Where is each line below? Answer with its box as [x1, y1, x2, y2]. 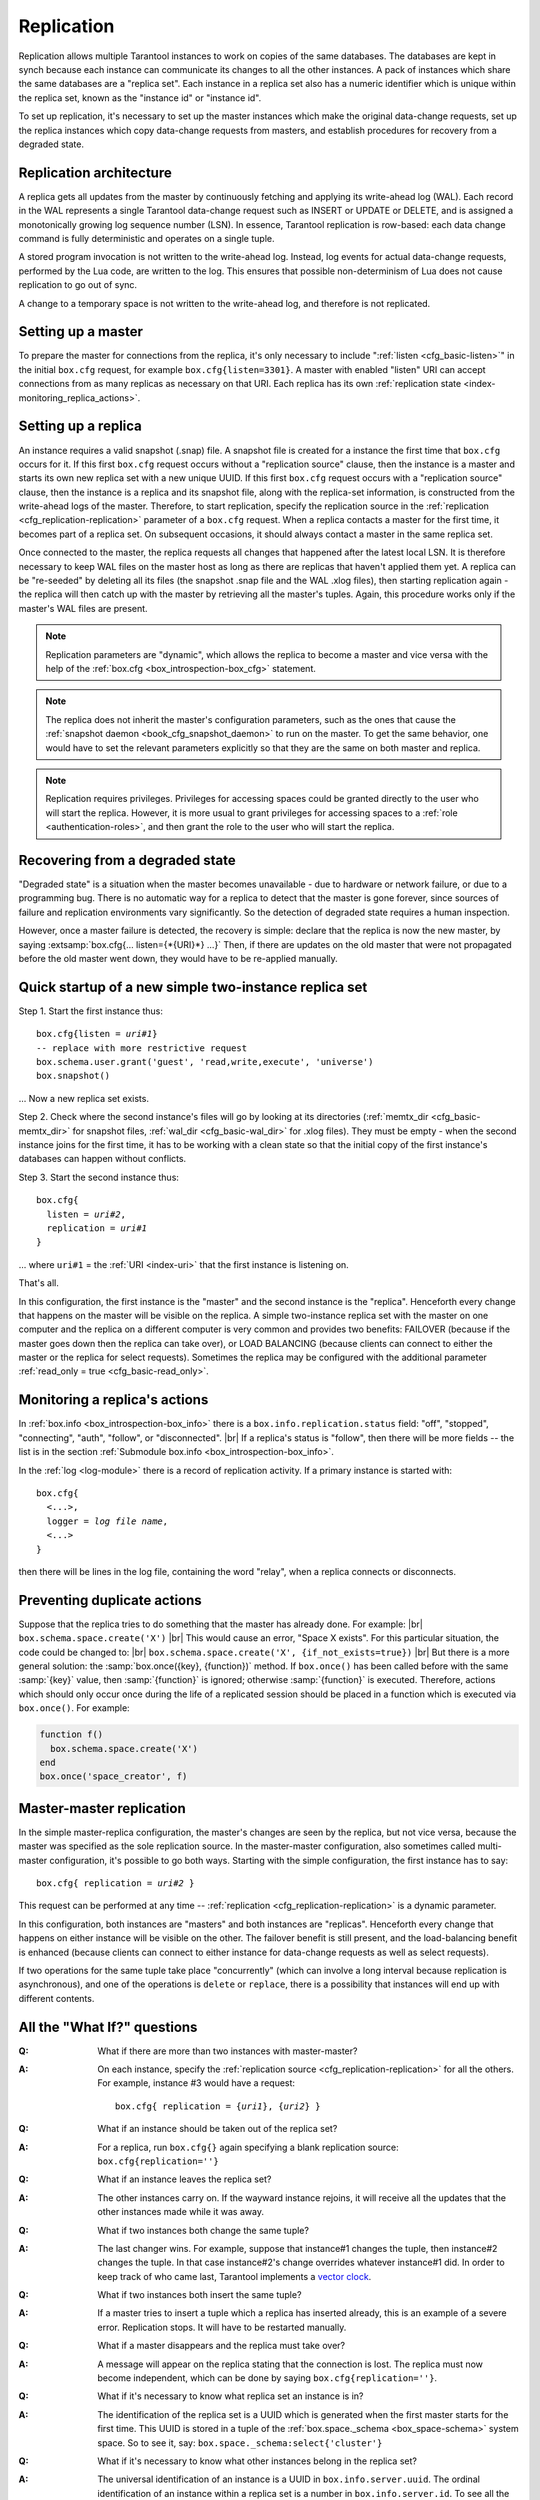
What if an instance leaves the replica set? [97, 2173, 272, 2185]
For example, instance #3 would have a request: [97, 2077, 295, 2089]
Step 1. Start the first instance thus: [18, 1005, 164, 1017]
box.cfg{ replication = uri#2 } [36, 1877, 195, 1889]
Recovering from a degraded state [18, 851, 237, 869]
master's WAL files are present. [18, 602, 149, 614]
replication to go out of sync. [18, 279, 138, 291]
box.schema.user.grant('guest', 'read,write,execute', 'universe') [36, 1056, 374, 1068]
